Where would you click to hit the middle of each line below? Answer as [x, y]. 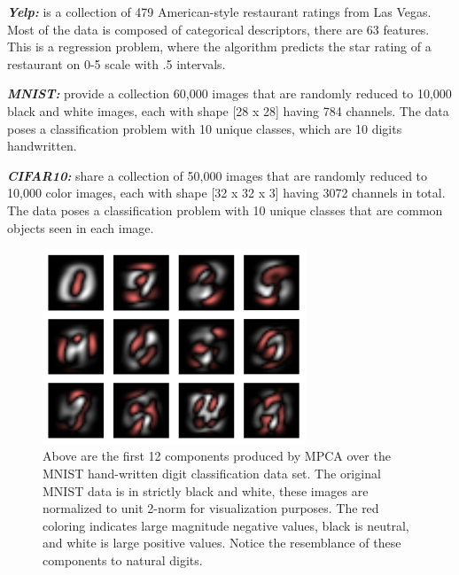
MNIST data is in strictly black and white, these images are [206, 490]
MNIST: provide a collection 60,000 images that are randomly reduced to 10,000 [229, 93]
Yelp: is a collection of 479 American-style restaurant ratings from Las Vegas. [219, 12]
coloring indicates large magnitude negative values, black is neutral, [226, 525]
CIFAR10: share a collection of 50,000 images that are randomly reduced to [218, 175]
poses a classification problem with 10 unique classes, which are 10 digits [205, 128]
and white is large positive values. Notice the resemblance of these [222, 543]
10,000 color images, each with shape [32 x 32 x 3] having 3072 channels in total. [226, 193]
